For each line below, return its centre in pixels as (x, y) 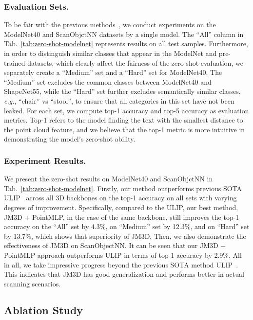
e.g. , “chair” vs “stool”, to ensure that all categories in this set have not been (119, 100)
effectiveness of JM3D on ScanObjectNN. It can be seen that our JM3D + (115, 245)
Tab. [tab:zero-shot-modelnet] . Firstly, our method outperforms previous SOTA (123, 188)
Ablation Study (44, 310)
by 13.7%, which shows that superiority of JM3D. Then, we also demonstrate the (125, 236)
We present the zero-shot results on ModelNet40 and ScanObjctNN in (108, 179)
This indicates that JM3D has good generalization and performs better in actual (124, 274)
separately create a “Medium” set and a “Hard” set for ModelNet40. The (113, 72)
